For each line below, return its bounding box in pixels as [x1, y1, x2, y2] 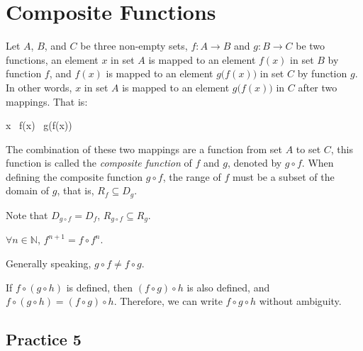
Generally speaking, [6, 255, 91, 270]
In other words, [6, 79, 72, 94]
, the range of [162, 169, 221, 184]
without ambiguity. [259, 294, 342, 308]
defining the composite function [6, 169, 143, 184]
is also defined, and [186, 279, 270, 294]
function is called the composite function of [6, 155, 192, 170]
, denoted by [227, 155, 282, 170]
